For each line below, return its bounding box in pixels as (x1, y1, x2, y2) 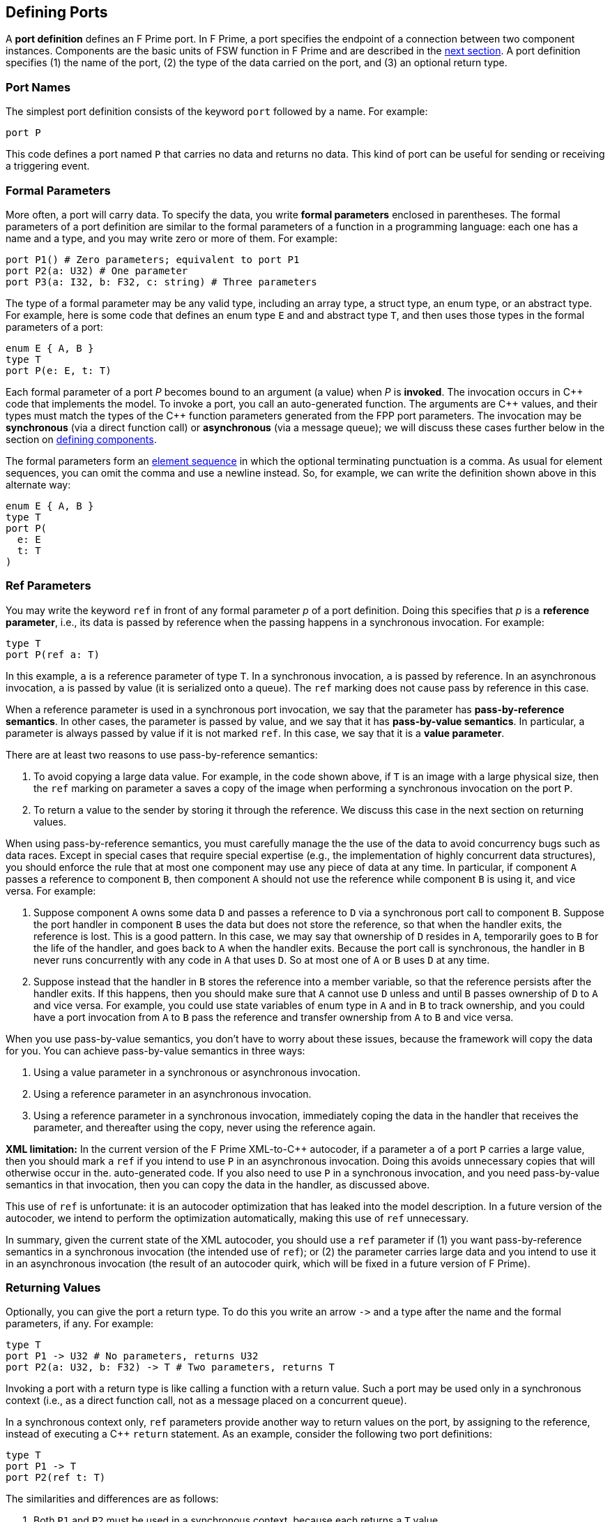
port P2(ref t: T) (6, 1472, 106, 1484)
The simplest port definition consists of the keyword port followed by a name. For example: (6, 105, 428, 118)
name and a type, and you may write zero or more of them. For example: (6, 232, 338, 244)
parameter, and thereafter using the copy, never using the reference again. (33, 1121, 376, 1133)
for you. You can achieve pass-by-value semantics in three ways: (6, 1044, 305, 1057)
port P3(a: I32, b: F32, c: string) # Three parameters (6, 276, 317, 288)
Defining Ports (6, 3, 108, 21)
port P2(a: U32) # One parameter (6, 264, 188, 276)
